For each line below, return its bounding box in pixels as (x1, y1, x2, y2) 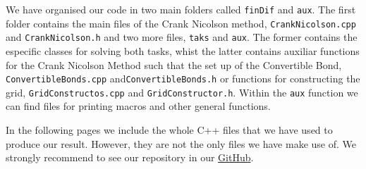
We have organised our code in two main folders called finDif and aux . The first (6, 2, 356, 16)
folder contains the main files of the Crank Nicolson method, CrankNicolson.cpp (6, 15, 356, 30)
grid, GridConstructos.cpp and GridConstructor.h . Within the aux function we (6, 84, 358, 99)
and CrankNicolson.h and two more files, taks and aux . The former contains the (6, 30, 358, 44)
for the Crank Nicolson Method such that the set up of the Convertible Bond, (6, 57, 342, 72)
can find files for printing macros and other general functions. (6, 99, 271, 113)
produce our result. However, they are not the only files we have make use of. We (6, 136, 356, 151)
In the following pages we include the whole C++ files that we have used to (6, 123, 333, 137)
